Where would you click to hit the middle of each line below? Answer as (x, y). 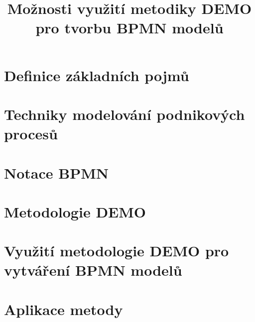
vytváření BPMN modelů (93, 270)
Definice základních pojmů (97, 75)
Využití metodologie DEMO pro (117, 251)
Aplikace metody (64, 309)
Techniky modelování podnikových (125, 114)
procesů (31, 134)
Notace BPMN (56, 172)
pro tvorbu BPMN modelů (129, 28)
